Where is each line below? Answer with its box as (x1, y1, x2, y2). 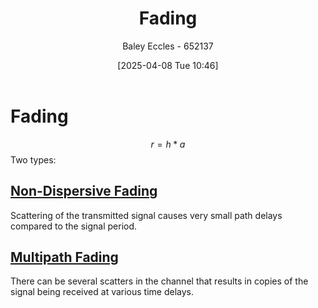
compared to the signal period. (10, 220, 138, 232)
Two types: (10, 153, 57, 166)
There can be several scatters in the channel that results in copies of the (10, 275, 309, 287)
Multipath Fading (10, 248, 119, 266)
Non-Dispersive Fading (10, 183, 158, 200)
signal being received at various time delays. (10, 286, 195, 298)
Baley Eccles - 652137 (122, 40, 214, 52)
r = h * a (150, 138, 186, 150)
